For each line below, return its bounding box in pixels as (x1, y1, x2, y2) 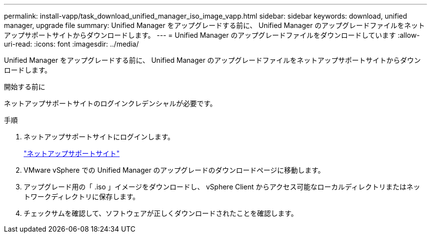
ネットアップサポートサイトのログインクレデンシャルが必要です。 (4, 99, 217, 107)
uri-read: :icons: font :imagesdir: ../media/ (4, 40, 139, 48)
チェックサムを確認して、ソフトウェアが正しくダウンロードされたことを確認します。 (24, 209, 298, 217)
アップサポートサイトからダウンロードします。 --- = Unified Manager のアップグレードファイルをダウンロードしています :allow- (4, 31, 420, 39)
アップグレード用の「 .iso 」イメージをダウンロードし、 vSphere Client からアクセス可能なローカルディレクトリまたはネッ (24, 183, 421, 191)
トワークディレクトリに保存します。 (24, 192, 140, 201)
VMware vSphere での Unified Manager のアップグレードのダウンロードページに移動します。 (24, 166, 325, 174)
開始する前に (4, 82, 45, 91)
